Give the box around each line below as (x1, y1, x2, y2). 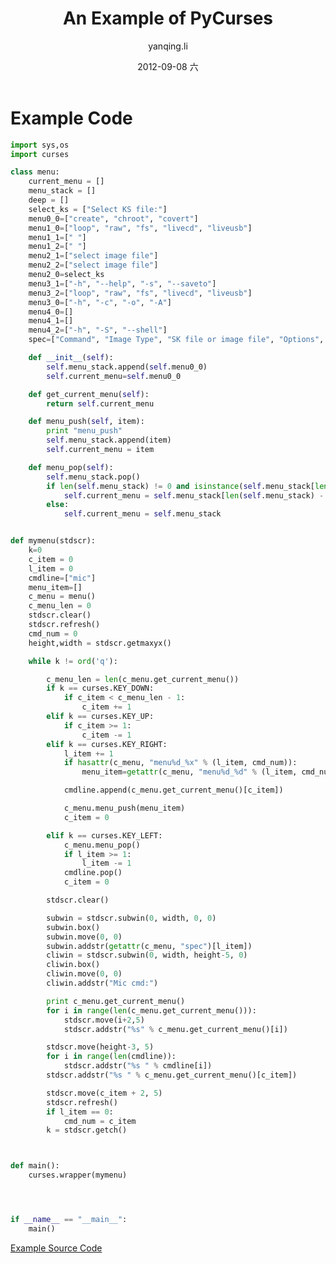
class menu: (10, 167, 60, 177)
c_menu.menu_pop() (63, 840, 141, 850)
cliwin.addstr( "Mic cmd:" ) (46, 978, 159, 989)
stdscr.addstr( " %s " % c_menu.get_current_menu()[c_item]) (46, 1070, 298, 1081)
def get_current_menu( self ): (28, 389, 150, 399)
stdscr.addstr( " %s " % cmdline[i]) (63, 1061, 213, 1071)
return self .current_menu (46, 398, 155, 409)
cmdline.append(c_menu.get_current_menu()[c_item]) (63, 785, 284, 796)
